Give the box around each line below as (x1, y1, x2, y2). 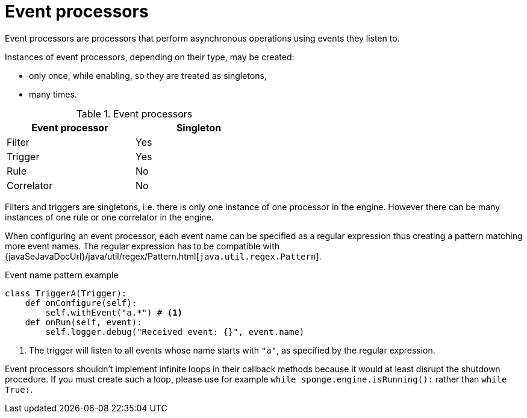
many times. (29, 89, 77, 99)
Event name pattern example (5, 269, 119, 280)
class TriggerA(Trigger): (5, 288, 127, 298)
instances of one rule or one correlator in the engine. (5, 211, 214, 222)
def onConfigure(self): (25, 298, 137, 308)
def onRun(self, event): (25, 317, 142, 327)
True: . (5, 384, 33, 395)
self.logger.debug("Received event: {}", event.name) (45, 326, 305, 337)
